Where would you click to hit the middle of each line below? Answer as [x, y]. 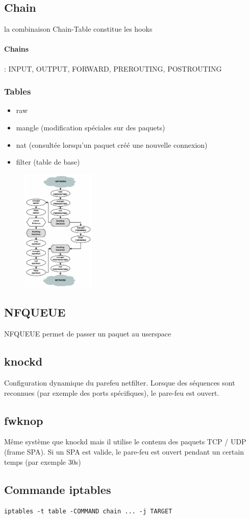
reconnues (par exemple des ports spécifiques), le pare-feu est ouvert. [112, 392]
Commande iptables [58, 489]
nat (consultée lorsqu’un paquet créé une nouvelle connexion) [112, 144]
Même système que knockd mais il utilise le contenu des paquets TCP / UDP [125, 442]
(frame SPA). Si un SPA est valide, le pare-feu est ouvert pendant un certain [124, 452]
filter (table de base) [48, 162]
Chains [17, 49]
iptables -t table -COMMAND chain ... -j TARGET [88, 512]
